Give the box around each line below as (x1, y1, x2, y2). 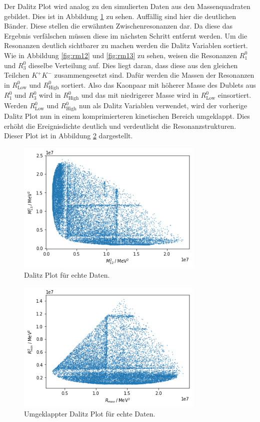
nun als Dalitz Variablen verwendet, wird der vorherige (79, 100, 247, 111)
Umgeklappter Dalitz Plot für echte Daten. (24, 408, 155, 419)
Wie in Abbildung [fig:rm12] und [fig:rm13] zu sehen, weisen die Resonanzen (4, 50, 237, 60)
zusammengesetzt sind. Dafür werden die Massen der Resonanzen (54, 70, 254, 80)
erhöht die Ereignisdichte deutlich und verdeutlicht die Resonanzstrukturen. (4, 120, 236, 131)
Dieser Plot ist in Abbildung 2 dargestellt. (4, 130, 133, 141)
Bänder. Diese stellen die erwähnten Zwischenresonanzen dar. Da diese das (4, 21, 232, 31)
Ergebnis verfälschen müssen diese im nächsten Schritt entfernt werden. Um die (4, 30, 247, 41)
